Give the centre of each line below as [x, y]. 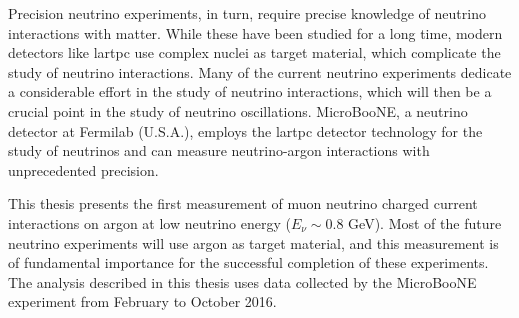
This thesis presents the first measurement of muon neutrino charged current [243, 203]
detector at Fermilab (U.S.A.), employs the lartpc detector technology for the [245, 130]
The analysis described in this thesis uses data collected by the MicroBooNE [242, 281]
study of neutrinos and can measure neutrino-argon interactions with [219, 150]
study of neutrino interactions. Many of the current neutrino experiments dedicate [260, 71]
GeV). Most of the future [425, 222]
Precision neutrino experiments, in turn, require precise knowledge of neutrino [247, 13]
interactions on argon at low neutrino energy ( [149, 222]
